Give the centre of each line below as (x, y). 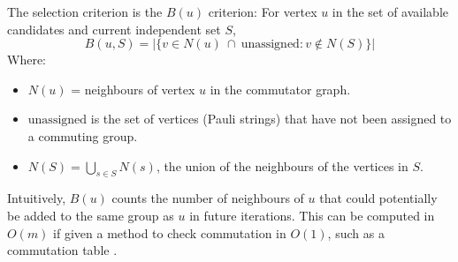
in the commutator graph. (280, 89)
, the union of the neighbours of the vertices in (282, 165)
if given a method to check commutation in (170, 232)
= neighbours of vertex (133, 89)
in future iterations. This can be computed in (312, 215)
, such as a (356, 232)
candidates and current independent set (114, 29)
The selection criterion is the (85, 11)
